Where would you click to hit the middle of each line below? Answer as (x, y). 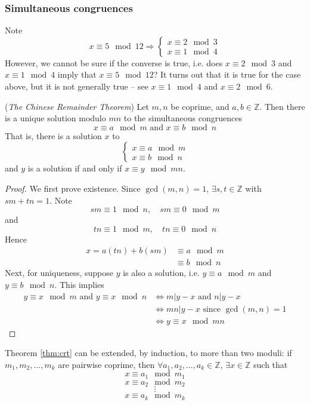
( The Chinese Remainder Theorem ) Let (77, 106)
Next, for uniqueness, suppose (59, 273)
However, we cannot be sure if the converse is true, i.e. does (114, 62)
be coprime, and (200, 106)
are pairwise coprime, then (106, 364)
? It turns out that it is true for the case (227, 74)
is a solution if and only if (75, 168)
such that (271, 364)
